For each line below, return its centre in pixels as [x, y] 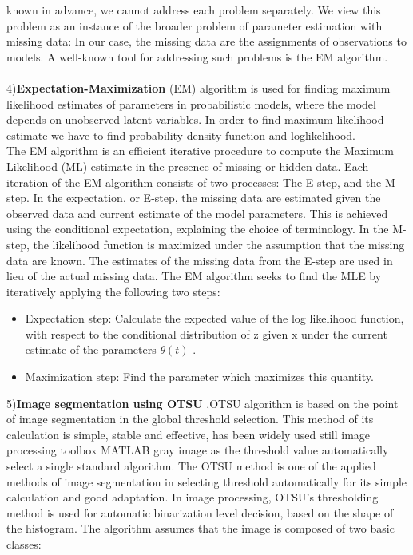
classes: [24, 544]
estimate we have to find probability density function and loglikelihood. [181, 135]
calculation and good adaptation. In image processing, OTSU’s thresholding [193, 497]
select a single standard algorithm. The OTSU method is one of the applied [191, 466]
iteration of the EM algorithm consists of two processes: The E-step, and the [194, 182]
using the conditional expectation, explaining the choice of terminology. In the [198, 229]
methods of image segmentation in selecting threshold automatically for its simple [207, 481]
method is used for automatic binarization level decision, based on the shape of [200, 512]
